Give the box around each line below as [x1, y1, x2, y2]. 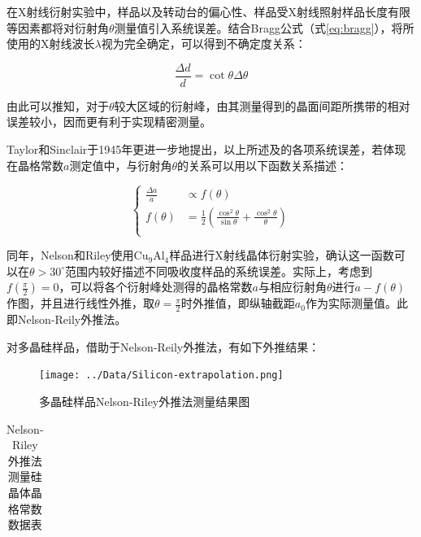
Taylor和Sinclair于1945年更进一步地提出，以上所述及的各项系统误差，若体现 [7, 141, 406, 158]
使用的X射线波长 [7, 35, 95, 52]
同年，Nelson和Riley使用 [7, 247, 134, 264]
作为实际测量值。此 [305, 295, 408, 312]
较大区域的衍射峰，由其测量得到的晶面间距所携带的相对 [114, 97, 410, 114]
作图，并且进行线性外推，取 [7, 295, 154, 312]
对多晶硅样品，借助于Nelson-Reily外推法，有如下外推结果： [7, 338, 320, 355]
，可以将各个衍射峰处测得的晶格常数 [59, 278, 253, 295]
